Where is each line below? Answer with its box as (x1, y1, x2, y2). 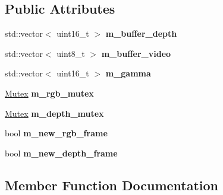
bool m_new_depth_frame (5, 146, 118, 159)
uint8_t (56, 47, 85, 59)
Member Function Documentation (5, 175, 219, 194)
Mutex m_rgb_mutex (5, 87, 94, 99)
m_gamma (105, 67, 151, 79)
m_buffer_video (101, 47, 171, 59)
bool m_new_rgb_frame (5, 127, 108, 139)
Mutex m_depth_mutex (5, 107, 104, 119)
